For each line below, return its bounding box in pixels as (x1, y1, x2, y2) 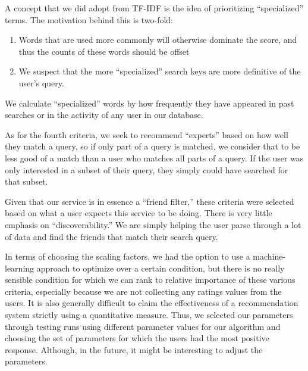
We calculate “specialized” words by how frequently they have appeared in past (5, 96, 294, 109)
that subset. (5, 175, 48, 188)
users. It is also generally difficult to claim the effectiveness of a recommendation (5, 297, 298, 309)
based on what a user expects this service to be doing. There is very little (5, 207, 272, 219)
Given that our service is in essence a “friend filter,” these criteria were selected (5, 195, 294, 207)
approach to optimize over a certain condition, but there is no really (36, 261, 285, 274)
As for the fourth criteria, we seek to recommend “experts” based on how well (5, 128, 288, 141)
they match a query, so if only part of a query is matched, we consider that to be (5, 140, 300, 152)
